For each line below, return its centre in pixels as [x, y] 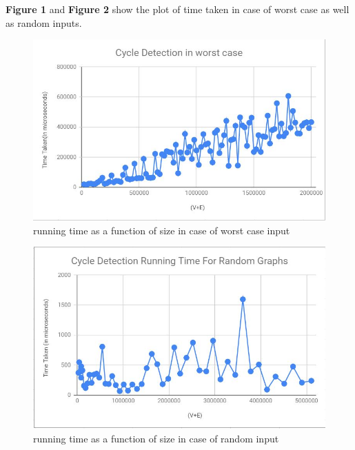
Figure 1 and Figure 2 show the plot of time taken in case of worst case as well [177, 9]
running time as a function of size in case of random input [156, 438]
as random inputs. [44, 22]
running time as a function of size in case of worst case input [162, 230]
